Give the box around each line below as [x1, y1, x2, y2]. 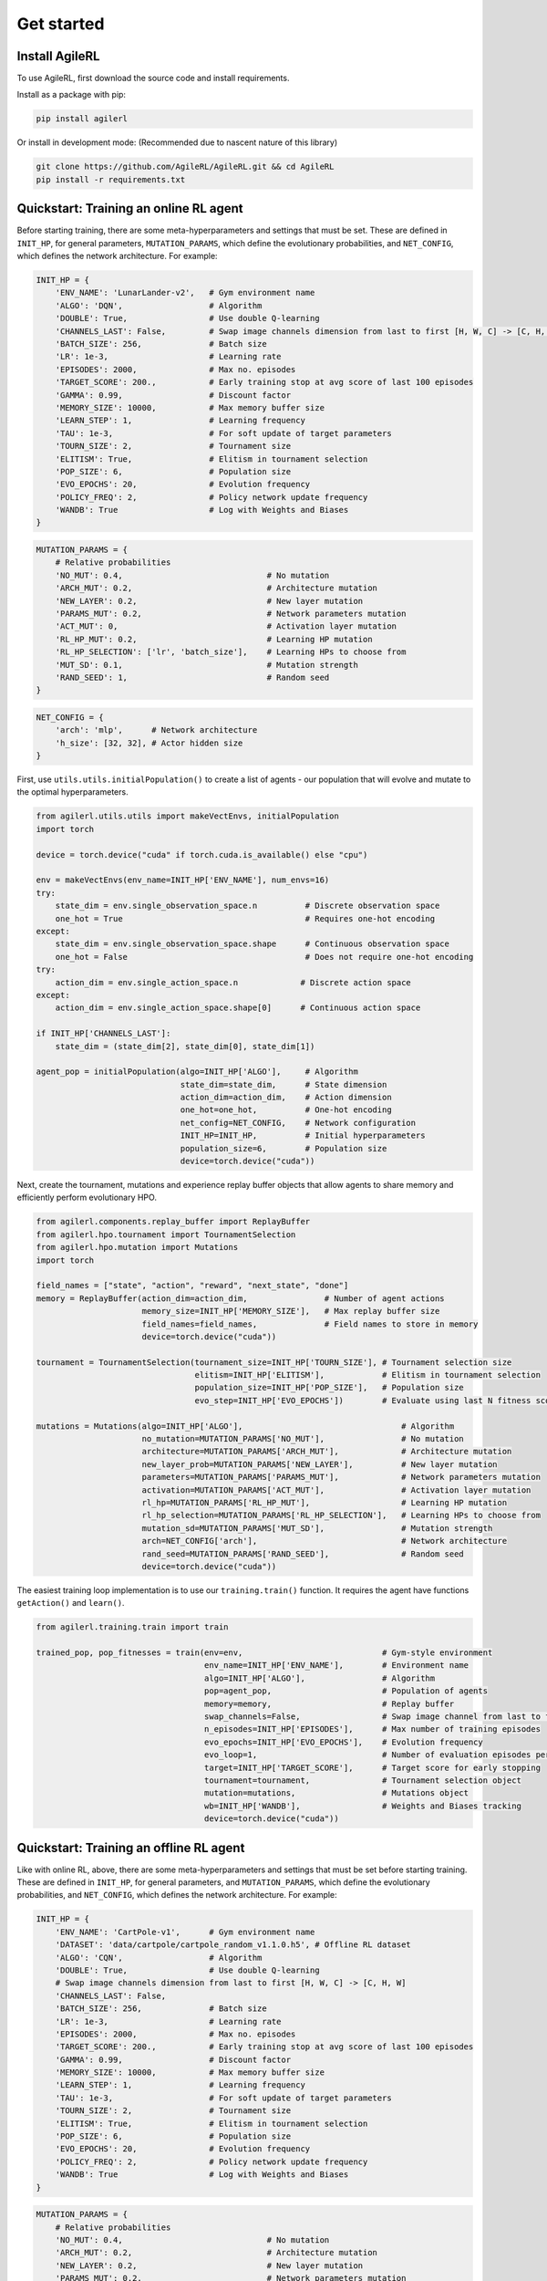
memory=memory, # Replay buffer [203, 1698, 455, 1709]
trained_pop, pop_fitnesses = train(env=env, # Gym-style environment [36, 1648, 493, 1658]
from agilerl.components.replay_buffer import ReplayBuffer [36, 1216, 311, 1227]
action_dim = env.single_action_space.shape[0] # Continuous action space [55, 1003, 421, 1013]
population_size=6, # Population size [180, 1143, 387, 1153]
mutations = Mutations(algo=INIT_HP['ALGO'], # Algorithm [36, 1421, 455, 1432]
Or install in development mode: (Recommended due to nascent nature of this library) [16, 137, 337, 148]
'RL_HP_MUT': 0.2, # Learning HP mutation [55, 634, 373, 644]
